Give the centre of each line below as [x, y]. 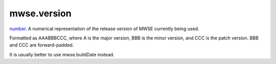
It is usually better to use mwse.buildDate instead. [62, 54]
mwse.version [40, 13]
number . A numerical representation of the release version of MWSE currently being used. [104, 29]
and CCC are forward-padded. [42, 45]
